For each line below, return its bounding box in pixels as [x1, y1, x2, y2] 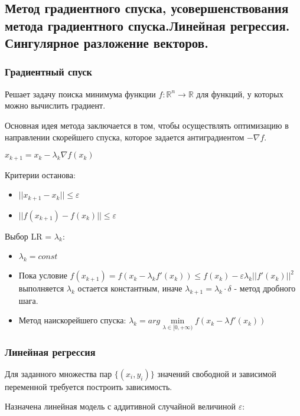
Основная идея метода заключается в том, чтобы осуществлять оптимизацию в [5, 119, 289, 131]
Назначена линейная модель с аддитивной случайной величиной [5, 400, 236, 412]
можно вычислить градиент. [5, 99, 106, 112]
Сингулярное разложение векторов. [5, 34, 208, 52]
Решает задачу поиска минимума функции [5, 87, 156, 100]
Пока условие [18, 269, 67, 281]
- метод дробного [234, 282, 296, 294]
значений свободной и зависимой [157, 367, 276, 379]
